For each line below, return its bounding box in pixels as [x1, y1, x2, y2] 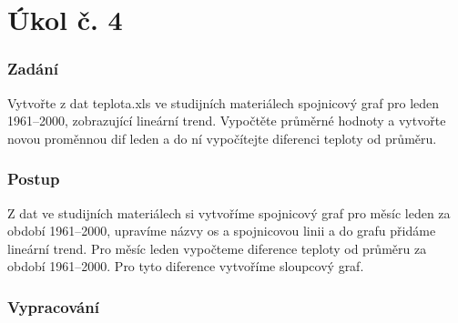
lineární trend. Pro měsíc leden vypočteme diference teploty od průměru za [7, 238, 427, 257]
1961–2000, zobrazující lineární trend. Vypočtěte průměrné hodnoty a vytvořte [7, 111, 446, 130]
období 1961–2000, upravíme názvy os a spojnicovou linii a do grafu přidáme [7, 221, 436, 240]
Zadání [7, 57, 58, 80]
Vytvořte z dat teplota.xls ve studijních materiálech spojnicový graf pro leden [7, 93, 440, 112]
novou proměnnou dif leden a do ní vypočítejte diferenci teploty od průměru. [7, 128, 437, 147]
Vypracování [7, 295, 99, 318]
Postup [7, 167, 60, 190]
